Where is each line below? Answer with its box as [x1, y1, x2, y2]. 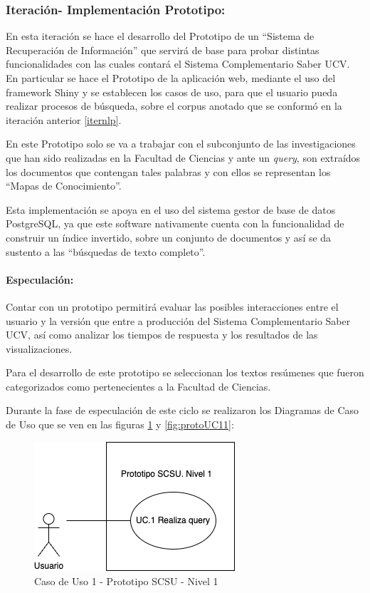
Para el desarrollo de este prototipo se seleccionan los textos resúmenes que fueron [6, 365, 364, 380]
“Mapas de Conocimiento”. [6, 178, 122, 193]
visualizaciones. [6, 341, 73, 356]
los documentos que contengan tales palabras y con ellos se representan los [6, 164, 331, 179]
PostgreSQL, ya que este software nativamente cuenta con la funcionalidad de [6, 216, 344, 231]
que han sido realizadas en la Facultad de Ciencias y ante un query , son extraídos [6, 150, 361, 165]
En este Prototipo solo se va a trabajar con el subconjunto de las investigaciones [6, 136, 356, 151]
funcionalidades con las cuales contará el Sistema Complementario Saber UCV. [6, 56, 350, 71]
